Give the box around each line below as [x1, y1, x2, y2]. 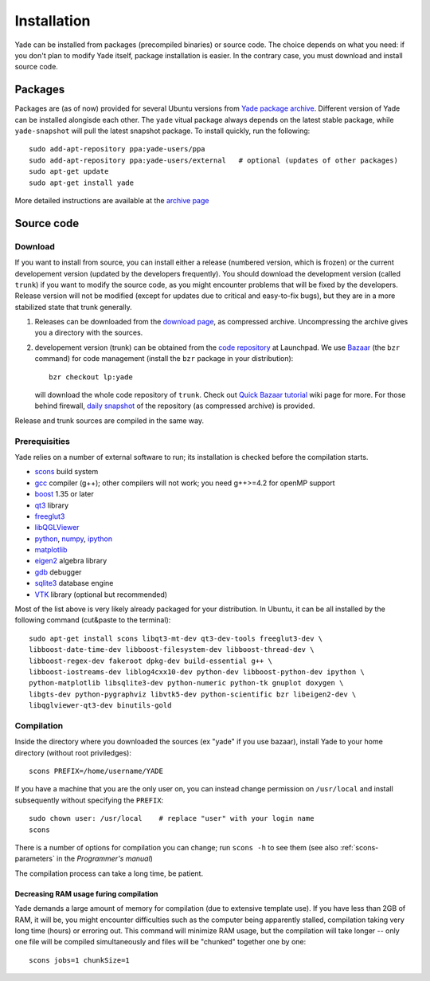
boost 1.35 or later [34, 489, 95, 499]
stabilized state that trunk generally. [14, 302, 132, 312]
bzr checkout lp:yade [49, 372, 133, 382]
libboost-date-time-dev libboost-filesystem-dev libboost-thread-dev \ [29, 645, 315, 654]
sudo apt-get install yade [29, 178, 135, 187]
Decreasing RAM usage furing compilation [14, 889, 158, 898]
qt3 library [34, 500, 69, 510]
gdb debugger [34, 567, 82, 577]
